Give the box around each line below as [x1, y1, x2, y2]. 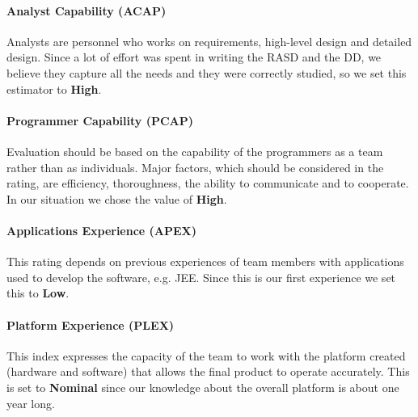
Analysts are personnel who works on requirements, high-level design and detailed [6, 32, 412, 49]
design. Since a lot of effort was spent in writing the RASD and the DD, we [6, 48, 382, 65]
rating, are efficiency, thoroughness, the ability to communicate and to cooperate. [6, 175, 409, 192]
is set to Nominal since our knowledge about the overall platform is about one [6, 378, 399, 395]
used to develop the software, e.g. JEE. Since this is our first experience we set [6, 268, 396, 285]
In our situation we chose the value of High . [6, 190, 227, 207]
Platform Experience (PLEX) [6, 316, 175, 333]
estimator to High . [6, 80, 102, 97]
